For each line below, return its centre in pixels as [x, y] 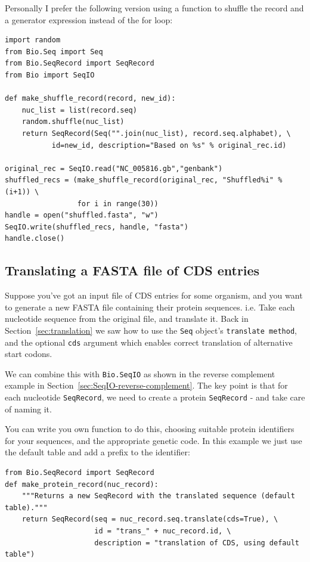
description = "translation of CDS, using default [197, 543]
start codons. [29, 354]
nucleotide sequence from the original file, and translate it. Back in [127, 319]
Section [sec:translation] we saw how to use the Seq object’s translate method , [151, 330]
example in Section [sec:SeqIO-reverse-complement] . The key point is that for [146, 385]
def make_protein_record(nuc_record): [82, 484]
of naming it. [28, 409]
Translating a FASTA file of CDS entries [132, 270]
